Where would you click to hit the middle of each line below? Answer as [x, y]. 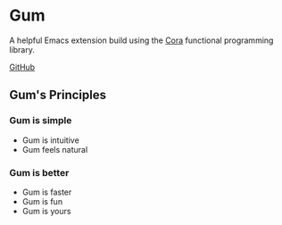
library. [22, 49]
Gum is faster [47, 192]
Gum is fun [42, 201]
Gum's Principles [58, 95]
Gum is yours [46, 211]
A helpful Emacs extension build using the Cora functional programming [141, 40]
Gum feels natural [55, 149]
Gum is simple [41, 121]
